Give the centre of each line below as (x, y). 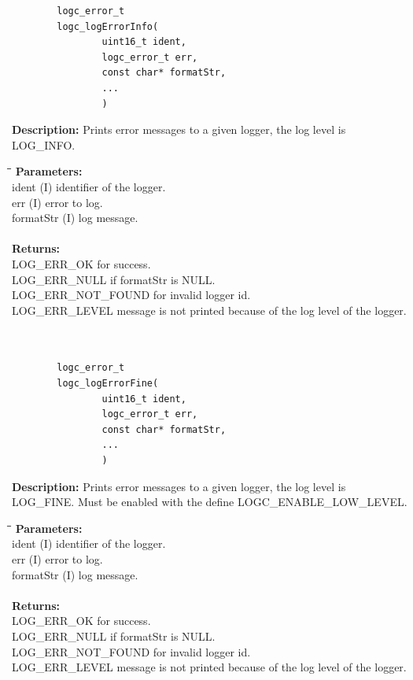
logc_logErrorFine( (108, 384)
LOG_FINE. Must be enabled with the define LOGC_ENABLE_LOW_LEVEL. (210, 502)
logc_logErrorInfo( (108, 26)
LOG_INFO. (44, 144)
